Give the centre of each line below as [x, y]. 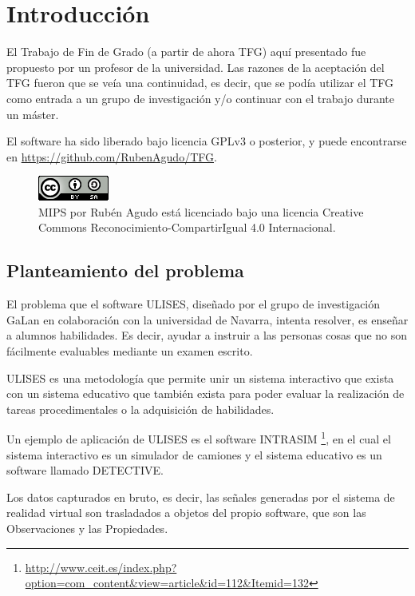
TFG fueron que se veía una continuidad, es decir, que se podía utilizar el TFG [200, 83]
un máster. [33, 114]
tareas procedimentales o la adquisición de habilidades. [140, 409]
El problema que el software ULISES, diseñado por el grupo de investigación [194, 304]
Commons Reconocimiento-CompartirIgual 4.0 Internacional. [187, 227]
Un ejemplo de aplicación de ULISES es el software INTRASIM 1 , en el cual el [199, 438]
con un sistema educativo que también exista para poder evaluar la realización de [206, 393]
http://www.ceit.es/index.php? [101, 567]
